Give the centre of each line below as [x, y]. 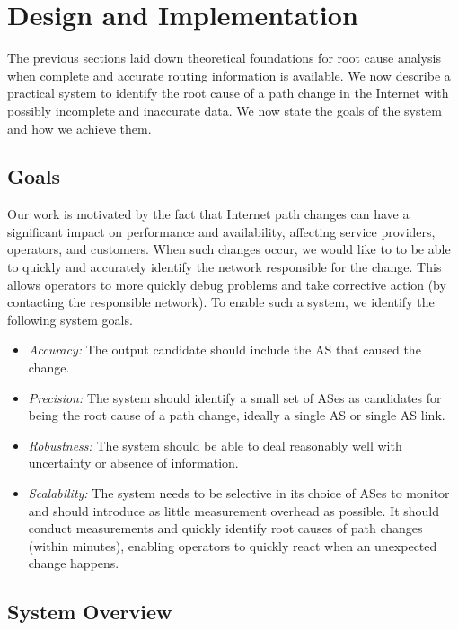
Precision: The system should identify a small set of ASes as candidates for [235, 397]
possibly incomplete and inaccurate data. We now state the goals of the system [225, 110]
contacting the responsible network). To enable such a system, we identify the [221, 302]
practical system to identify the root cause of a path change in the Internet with [228, 93]
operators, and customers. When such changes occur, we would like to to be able [229, 249]
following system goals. [70, 319]
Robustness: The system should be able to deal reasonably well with [215, 445]
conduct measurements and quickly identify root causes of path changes [225, 528]
